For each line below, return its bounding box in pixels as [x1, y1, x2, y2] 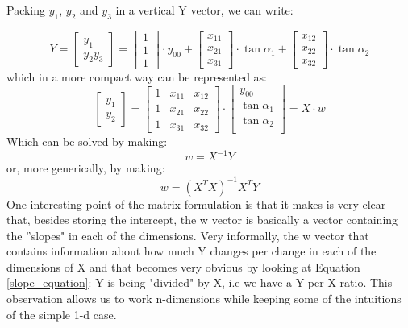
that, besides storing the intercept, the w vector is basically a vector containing [6, 211, 398, 228]
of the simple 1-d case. [6, 305, 117, 322]
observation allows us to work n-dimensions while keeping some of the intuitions [6, 290, 402, 307]
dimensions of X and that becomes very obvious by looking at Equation [6, 258, 360, 275]
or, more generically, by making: [6, 160, 165, 176]
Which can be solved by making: [6, 133, 168, 150]
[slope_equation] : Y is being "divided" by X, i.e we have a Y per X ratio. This [6, 274, 393, 291]
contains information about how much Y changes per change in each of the [6, 243, 377, 259]
